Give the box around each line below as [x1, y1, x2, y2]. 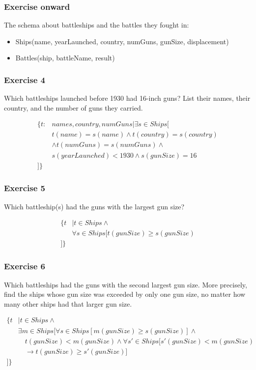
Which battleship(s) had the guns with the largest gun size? [4, 201, 185, 211]
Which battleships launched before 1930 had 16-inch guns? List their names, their [4, 93, 251, 103]
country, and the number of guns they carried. [4, 102, 143, 113]
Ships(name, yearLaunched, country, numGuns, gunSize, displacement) [15, 36, 229, 46]
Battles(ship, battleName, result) [15, 53, 115, 63]
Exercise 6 [4, 260, 45, 272]
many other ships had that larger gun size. [4, 298, 132, 309]
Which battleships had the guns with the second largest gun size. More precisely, [4, 279, 247, 289]
